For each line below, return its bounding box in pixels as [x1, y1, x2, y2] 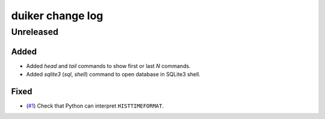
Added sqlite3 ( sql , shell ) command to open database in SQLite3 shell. [26, 71, 201, 78]
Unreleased [11, 26, 58, 37]
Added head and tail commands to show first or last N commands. [26, 62, 191, 69]
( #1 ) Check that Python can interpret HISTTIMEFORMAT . [26, 102, 164, 109]
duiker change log [11, 9, 104, 22]
